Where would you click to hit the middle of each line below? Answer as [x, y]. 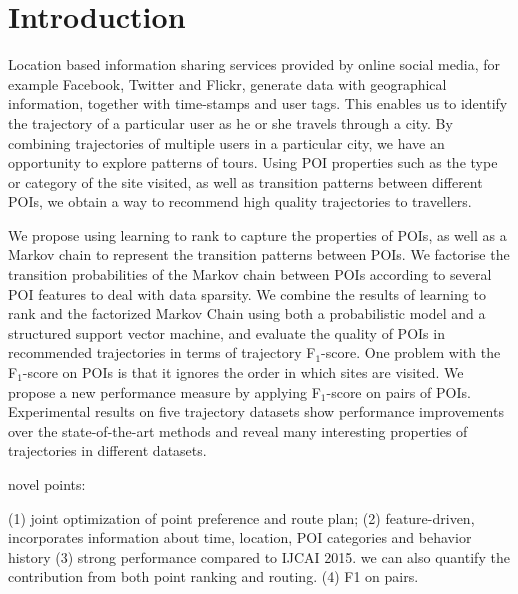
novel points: [47, 484]
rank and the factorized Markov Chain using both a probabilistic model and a [247, 313]
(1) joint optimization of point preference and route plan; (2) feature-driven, [241, 517]
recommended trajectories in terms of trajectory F [162, 352]
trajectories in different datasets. [107, 450]
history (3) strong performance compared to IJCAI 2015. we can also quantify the [259, 556]
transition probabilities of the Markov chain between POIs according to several [250, 274]
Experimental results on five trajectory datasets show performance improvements [256, 411]
